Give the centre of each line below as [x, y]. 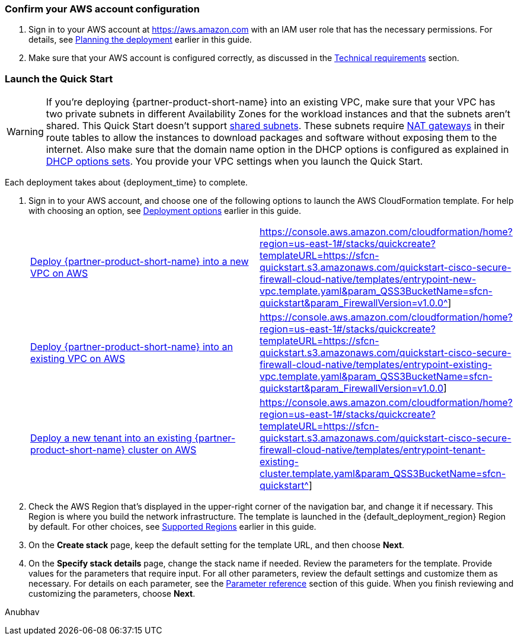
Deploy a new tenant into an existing [111, 438]
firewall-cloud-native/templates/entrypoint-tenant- [372, 450]
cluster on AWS [162, 450]
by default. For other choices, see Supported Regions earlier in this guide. [172, 527]
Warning [25, 132]
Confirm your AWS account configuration [102, 9]
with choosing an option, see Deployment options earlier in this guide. [165, 211]
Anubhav [22, 612]
